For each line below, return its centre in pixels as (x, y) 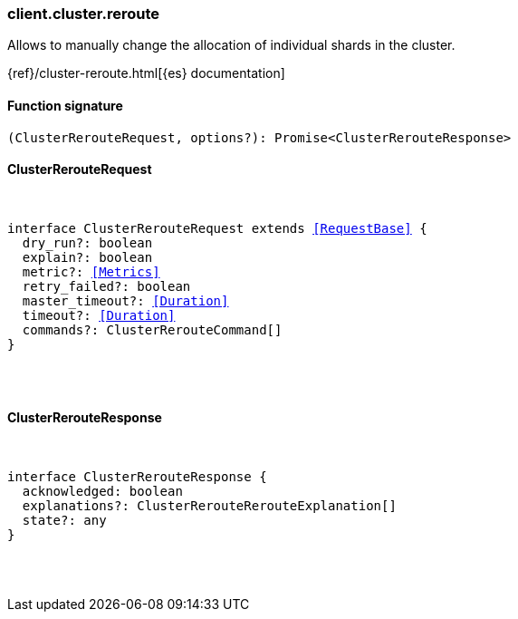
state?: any (64, 521)
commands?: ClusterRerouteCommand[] (152, 329)
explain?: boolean (87, 257)
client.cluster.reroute (84, 14)
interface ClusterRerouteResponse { (137, 477)
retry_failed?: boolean (106, 286)
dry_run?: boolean (87, 242)
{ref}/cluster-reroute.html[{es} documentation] (146, 73)
